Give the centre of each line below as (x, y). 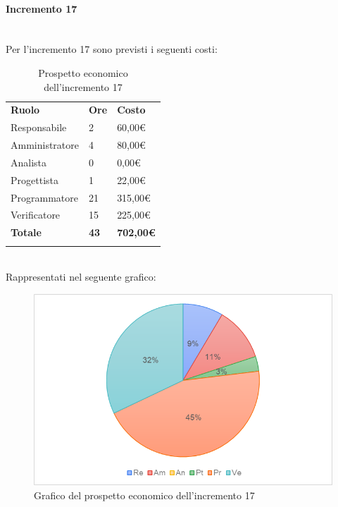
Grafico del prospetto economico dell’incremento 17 (144, 495)
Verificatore (36, 215)
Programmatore (44, 197)
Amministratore (45, 145)
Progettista (35, 179)
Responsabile (39, 127)
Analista (29, 162)
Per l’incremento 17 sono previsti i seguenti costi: (112, 49)
